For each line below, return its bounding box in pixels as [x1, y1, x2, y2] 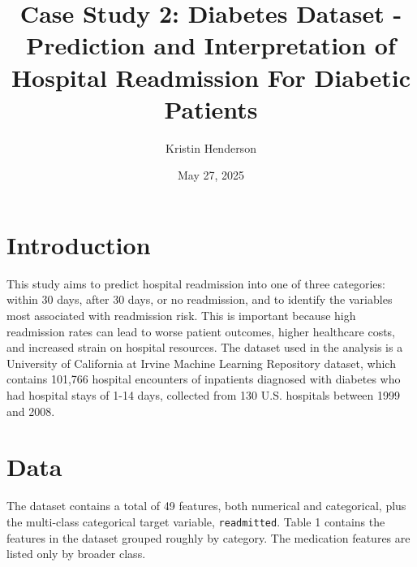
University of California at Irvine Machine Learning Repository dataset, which [6, 354, 396, 371]
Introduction [6, 227, 151, 261]
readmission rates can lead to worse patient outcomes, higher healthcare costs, [6, 322, 396, 340]
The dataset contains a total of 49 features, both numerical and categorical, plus [6, 497, 406, 514]
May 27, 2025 [177, 167, 245, 184]
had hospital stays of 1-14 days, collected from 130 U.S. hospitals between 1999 [6, 386, 401, 403]
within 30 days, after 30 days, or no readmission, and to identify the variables [6, 291, 393, 308]
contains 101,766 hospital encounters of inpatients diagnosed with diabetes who [6, 370, 401, 387]
